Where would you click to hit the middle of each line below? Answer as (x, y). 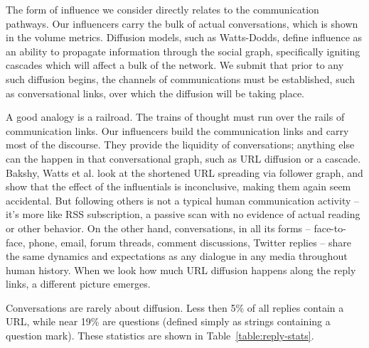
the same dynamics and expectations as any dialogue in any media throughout (177, 256)
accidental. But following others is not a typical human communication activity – (182, 200)
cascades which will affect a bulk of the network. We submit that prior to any (175, 65)
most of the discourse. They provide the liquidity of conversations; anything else (180, 145)
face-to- (330, 228)
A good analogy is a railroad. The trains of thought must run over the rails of (175, 117)
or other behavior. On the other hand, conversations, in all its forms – (158, 228)
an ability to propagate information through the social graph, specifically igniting (183, 51)
